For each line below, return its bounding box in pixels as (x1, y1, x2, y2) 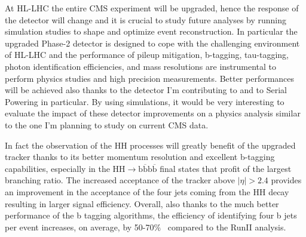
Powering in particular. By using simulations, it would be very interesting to (5, 95, 284, 107)
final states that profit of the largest (160, 162, 292, 174)
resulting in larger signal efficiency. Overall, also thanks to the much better (5, 197, 279, 210)
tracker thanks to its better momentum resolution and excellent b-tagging (5, 150, 275, 163)
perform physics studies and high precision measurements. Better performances (5, 72, 295, 84)
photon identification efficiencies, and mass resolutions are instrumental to (5, 60, 277, 72)
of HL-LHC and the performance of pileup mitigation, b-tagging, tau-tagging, (5, 48, 289, 61)
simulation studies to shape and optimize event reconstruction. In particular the (5, 25, 298, 38)
